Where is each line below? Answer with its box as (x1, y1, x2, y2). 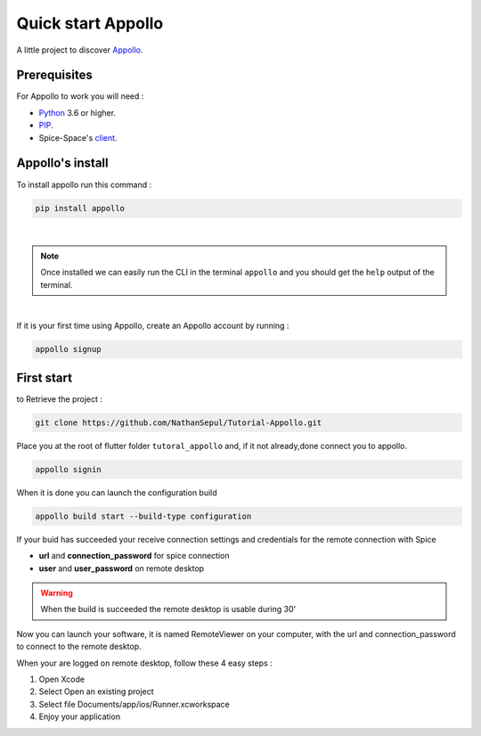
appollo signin (35, 464, 102, 474)
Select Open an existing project (38, 686, 155, 697)
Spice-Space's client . (38, 132, 118, 143)
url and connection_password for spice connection (38, 551, 230, 561)
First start (16, 370, 73, 385)
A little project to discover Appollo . (16, 45, 143, 55)
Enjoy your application (38, 711, 120, 722)
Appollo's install (16, 156, 109, 171)
